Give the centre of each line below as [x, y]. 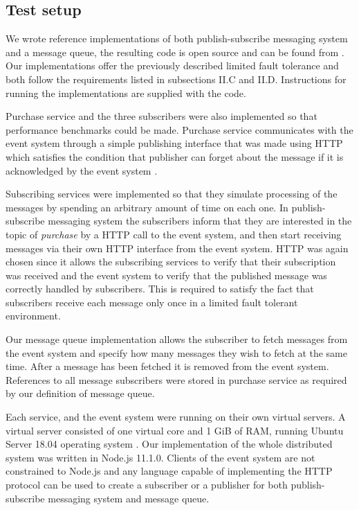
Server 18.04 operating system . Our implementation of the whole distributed [169, 444]
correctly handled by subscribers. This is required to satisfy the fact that [160, 289]
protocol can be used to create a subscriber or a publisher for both [147, 485]
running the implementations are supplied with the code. [126, 93]
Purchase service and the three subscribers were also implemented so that [162, 116]
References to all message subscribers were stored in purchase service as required [176, 379]
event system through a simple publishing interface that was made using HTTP [174, 143]
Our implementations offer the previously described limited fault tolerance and [172, 65]
